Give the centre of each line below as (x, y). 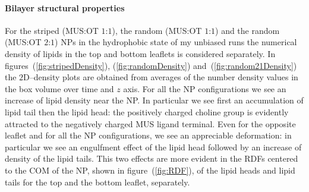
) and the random (247, 30)
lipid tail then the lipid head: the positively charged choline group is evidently (147, 111)
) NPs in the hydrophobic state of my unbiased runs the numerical (176, 42)
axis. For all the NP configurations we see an (205, 88)
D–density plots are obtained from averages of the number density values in (161, 77)
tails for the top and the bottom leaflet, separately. (97, 182)
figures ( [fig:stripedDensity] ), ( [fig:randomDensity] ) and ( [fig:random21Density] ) (151, 65)
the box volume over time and (59, 88)
